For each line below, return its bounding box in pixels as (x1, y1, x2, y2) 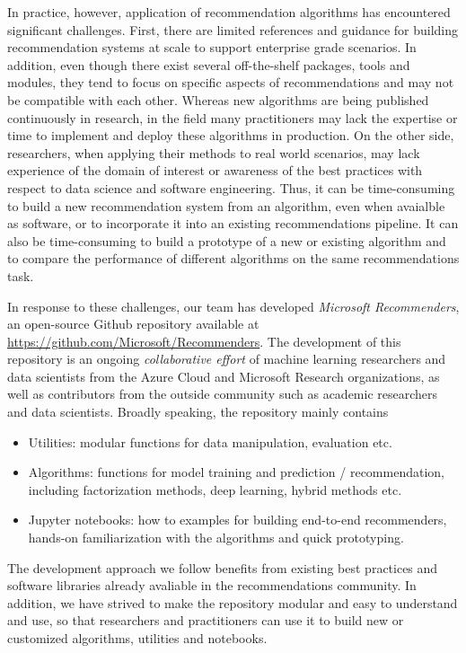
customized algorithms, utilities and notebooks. (7, 629, 268, 647)
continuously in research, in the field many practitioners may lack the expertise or (7, 108, 458, 127)
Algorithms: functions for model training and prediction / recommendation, (28, 463, 444, 481)
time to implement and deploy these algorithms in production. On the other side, (7, 126, 454, 145)
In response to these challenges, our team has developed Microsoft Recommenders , (7, 296, 460, 315)
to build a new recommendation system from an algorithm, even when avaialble (7, 196, 445, 215)
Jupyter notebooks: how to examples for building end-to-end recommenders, (28, 510, 447, 529)
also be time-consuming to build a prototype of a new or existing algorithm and (7, 231, 446, 250)
